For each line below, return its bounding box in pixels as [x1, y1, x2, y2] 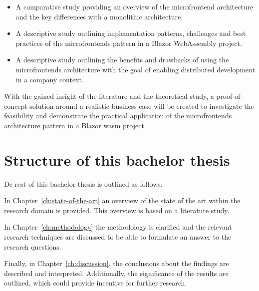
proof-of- [216, 91, 243, 101]
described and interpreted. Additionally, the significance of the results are [4, 268, 229, 278]
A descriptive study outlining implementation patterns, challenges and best [15, 28, 246, 38]
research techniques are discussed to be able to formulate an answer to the [4, 232, 232, 242]
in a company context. [15, 74, 84, 84]
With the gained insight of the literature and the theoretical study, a [4, 91, 214, 101]
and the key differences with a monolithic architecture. [15, 11, 183, 21]
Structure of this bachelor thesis [4, 149, 230, 170]
